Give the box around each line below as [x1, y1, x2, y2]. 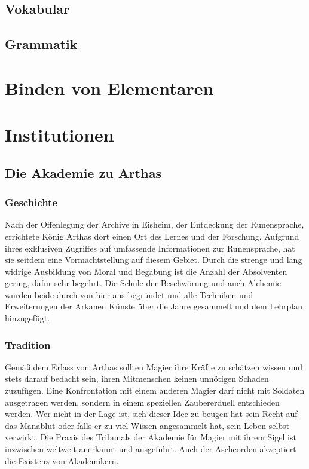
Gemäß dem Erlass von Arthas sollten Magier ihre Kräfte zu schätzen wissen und [5, 360, 302, 373]
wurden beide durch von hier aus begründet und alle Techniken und [5, 288, 253, 301]
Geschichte [5, 195, 58, 210]
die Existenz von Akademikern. [5, 454, 119, 467]
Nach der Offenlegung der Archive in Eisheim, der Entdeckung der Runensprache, [5, 218, 304, 231]
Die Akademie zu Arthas [5, 163, 161, 182]
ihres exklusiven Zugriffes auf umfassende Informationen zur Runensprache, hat [5, 241, 295, 254]
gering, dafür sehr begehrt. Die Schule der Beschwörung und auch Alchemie [5, 277, 281, 289]
